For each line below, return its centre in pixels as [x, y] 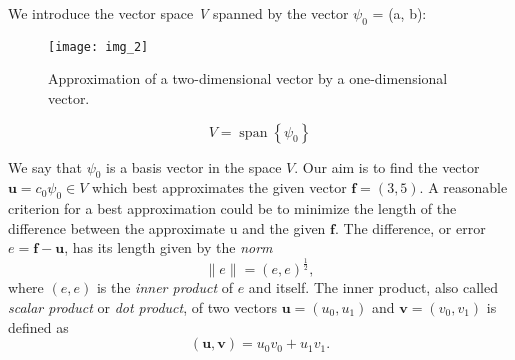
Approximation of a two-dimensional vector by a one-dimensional [248, 78]
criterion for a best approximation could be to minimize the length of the [232, 208]
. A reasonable [463, 187]
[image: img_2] [98, 46]
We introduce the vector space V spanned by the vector [178, 13]
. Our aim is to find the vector [387, 166]
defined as [38, 326]
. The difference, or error [410, 227]
